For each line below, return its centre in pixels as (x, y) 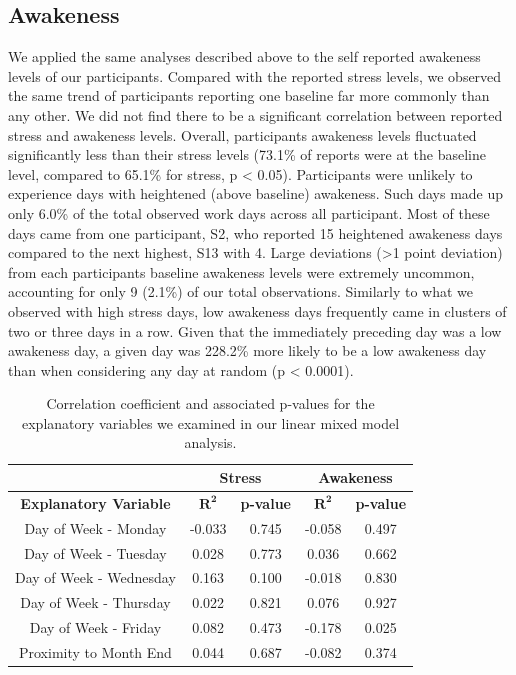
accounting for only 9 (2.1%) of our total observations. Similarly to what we (241, 291)
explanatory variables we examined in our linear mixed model (210, 422)
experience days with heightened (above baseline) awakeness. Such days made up (256, 193)
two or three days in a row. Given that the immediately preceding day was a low (255, 330)
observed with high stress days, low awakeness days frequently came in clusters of (257, 310)
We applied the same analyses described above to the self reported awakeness (244, 56)
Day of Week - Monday (95, 527)
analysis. (210, 442)
